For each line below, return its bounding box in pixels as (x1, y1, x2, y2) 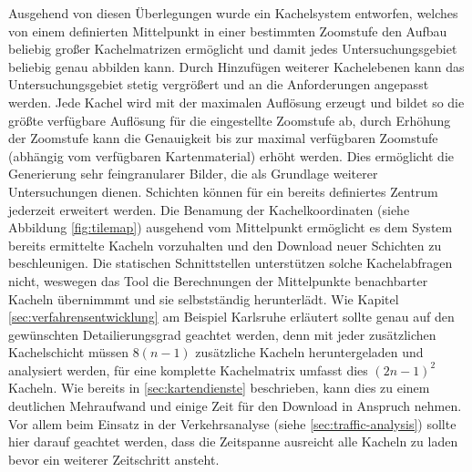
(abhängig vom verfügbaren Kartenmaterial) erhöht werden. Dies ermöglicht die (8, 146, 455, 165)
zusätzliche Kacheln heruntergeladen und (195, 343, 424, 362)
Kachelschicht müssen (8, 343, 129, 362)
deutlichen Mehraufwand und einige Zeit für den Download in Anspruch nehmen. (8, 396, 462, 416)
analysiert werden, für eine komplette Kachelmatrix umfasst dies (8, 360, 368, 379)
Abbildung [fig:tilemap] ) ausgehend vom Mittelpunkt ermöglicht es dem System (8, 218, 453, 237)
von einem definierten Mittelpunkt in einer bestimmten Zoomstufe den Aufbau (8, 21, 447, 40)
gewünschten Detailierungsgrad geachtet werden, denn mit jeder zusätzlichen (8, 324, 436, 344)
